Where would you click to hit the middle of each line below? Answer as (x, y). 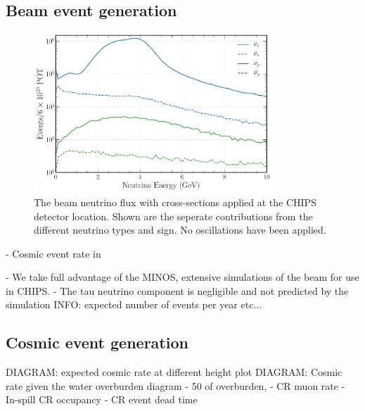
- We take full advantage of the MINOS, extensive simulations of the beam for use (182, 277)
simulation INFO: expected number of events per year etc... (134, 304)
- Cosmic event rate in (53, 253)
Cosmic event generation (97, 342)
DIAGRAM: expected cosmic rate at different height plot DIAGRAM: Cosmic (174, 372)
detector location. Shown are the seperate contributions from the (173, 216)
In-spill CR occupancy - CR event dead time (102, 399)
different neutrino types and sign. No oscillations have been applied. (180, 230)
